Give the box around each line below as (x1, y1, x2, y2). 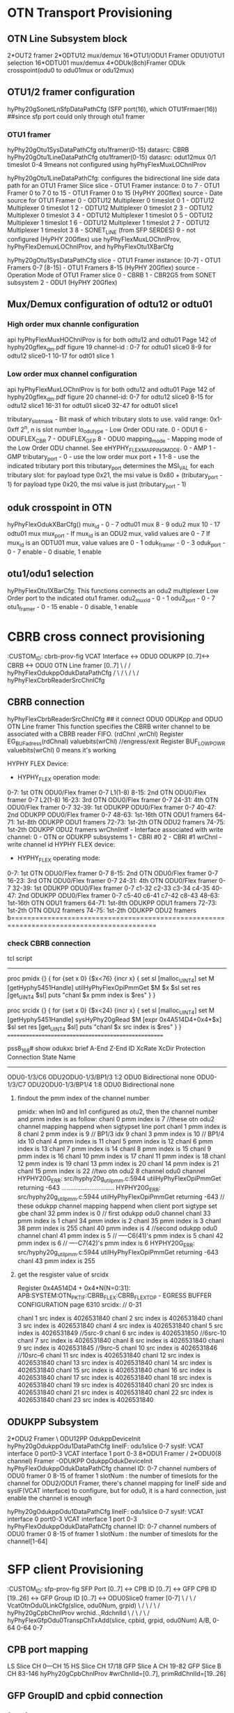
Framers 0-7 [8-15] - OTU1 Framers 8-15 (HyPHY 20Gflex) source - (7, 263, 200, 272)
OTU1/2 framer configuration (7, 86, 135, 99)
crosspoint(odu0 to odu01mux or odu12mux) (7, 66, 134, 74)
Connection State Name (7, 1053, 76, 1061)
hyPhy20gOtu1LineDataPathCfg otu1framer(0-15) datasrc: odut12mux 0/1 (7, 153, 216, 161)
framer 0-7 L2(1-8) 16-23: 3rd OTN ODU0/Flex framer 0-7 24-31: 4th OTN (7, 796, 219, 804)
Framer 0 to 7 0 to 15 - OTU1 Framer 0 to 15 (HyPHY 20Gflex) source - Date (7, 189, 223, 197)
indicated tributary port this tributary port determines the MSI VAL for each (7, 462, 214, 472)
